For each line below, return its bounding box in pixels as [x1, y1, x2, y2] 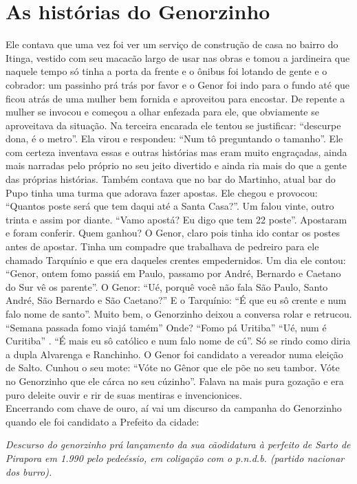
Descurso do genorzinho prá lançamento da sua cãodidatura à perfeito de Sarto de [6, 437, 351, 452]
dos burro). [6, 464, 52, 478]
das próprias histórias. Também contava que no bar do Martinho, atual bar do [6, 172, 336, 186]
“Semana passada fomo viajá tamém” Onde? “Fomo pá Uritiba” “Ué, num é [6, 320, 327, 334]
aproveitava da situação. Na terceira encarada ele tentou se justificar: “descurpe [6, 118, 341, 132]
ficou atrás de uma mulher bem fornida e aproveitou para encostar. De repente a [6, 91, 345, 105]
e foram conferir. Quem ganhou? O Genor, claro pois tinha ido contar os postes [6, 225, 340, 240]
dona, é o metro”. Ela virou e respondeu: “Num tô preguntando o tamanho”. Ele [6, 131, 343, 146]
